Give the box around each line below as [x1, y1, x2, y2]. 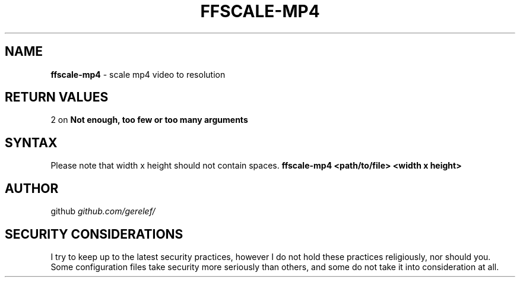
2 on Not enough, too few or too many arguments [50, 115, 248, 125]
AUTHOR [5, 180, 59, 196]
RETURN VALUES [5, 90, 109, 105]
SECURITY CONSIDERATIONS [5, 226, 183, 242]
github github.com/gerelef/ [50, 206, 156, 217]
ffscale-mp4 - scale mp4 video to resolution [50, 69, 226, 80]
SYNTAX [5, 135, 58, 150]
